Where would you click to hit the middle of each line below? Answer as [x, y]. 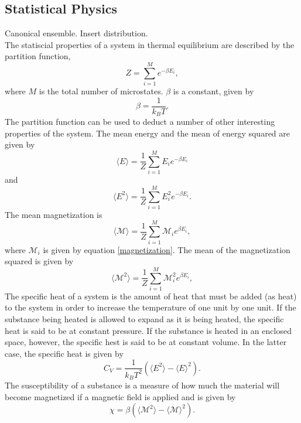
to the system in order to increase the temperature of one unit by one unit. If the [150, 307]
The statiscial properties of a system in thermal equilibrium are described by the [150, 44]
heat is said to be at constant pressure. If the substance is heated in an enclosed [148, 330]
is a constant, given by [213, 91]
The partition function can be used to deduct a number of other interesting [140, 122]
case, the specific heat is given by [64, 353]
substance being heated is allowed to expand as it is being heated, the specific [144, 319]
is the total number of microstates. [101, 91]
